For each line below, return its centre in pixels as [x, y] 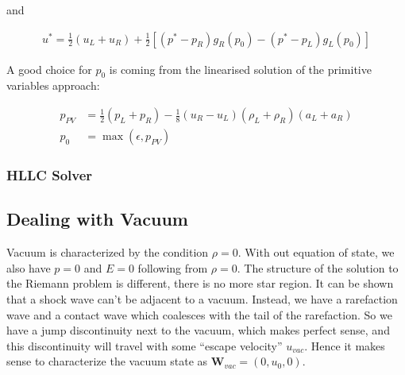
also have [29, 267]
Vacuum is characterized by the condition [108, 252]
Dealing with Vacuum [97, 219]
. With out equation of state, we [316, 252]
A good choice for [49, 69]
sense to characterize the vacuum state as [107, 361]
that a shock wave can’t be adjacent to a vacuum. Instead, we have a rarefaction [202, 298]
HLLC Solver [50, 175]
